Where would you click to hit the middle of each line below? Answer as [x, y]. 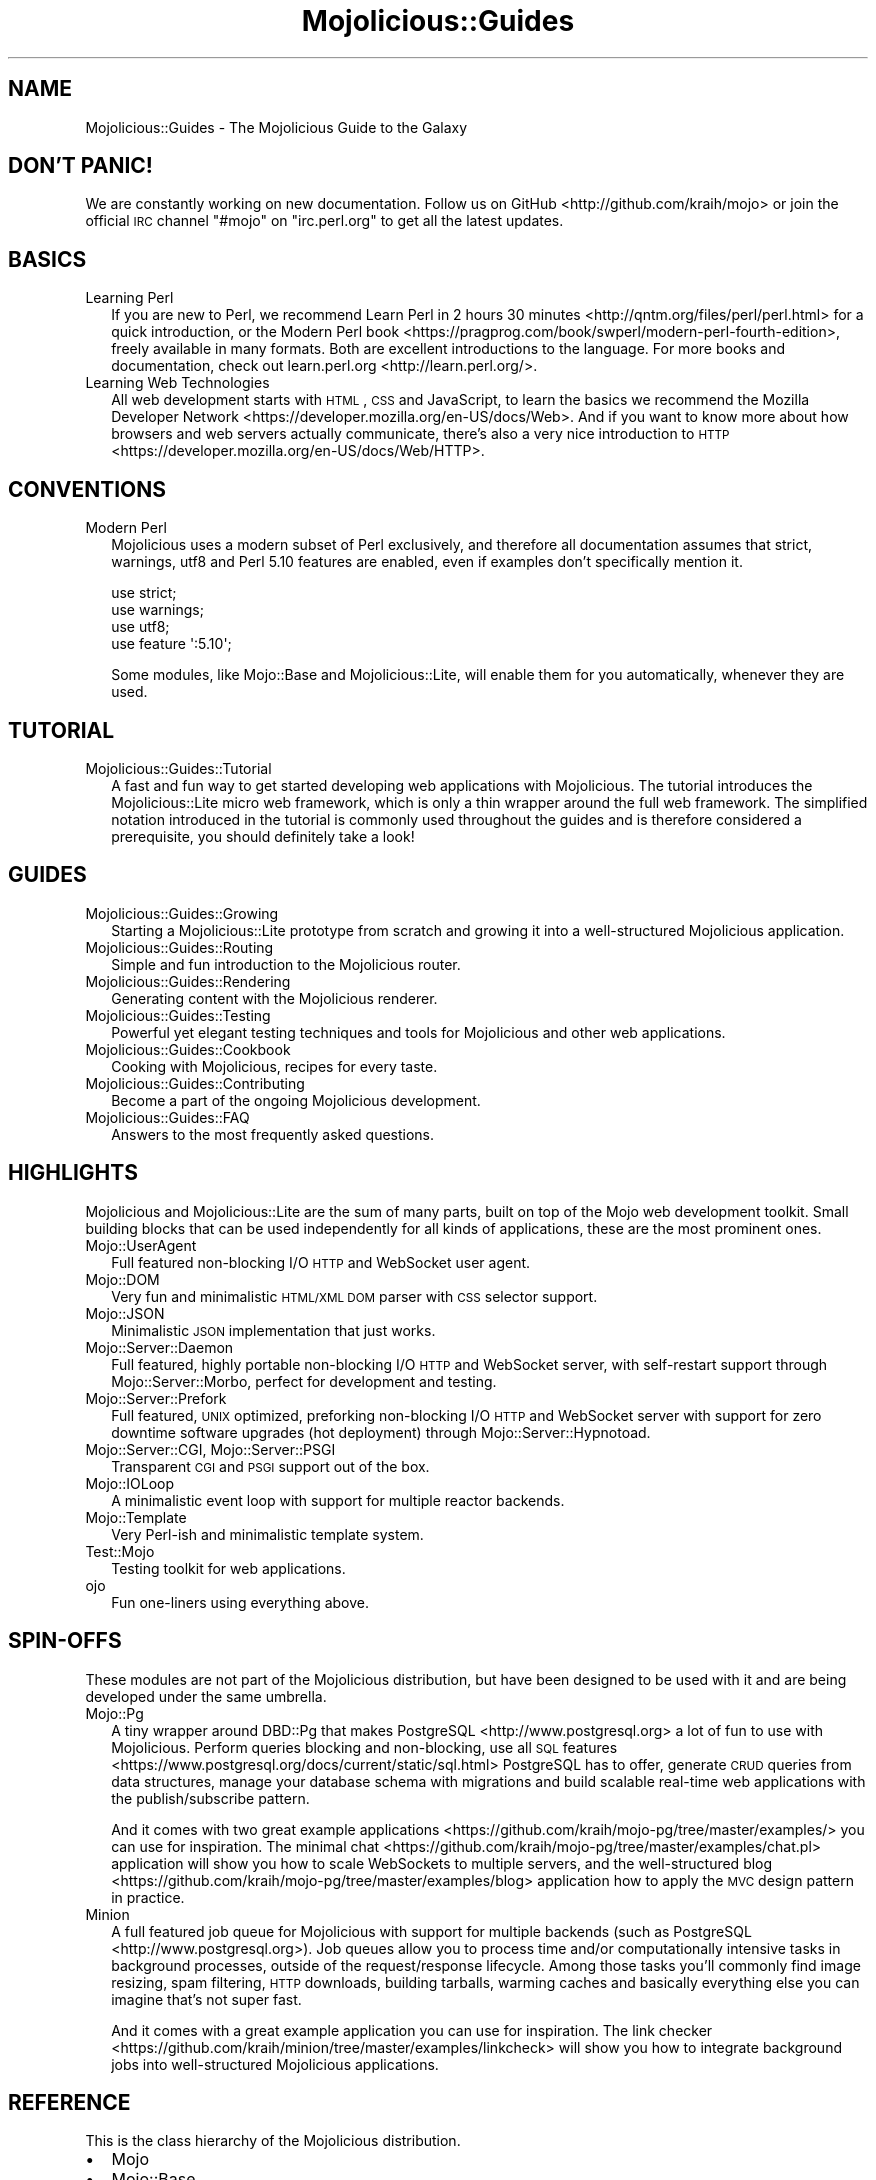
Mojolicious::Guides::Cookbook [188, 1049]
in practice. [148, 1897]
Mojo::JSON [125, 1313]
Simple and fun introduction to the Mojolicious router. [286, 964]
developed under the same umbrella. [206, 1696]
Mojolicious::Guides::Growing [182, 913]
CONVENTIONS [87, 489]
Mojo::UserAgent [141, 1245]
